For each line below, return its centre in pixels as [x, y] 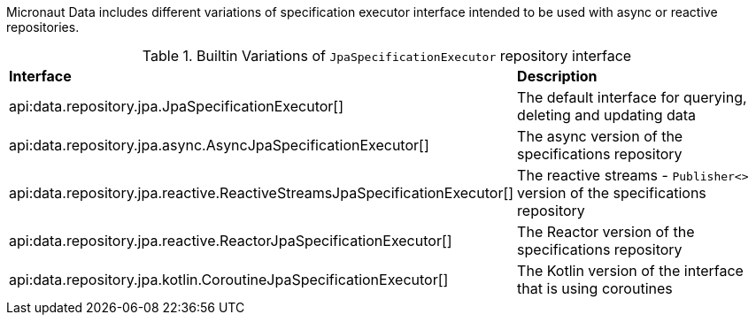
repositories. [43, 27]
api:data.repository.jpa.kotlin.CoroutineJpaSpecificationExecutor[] [229, 280]
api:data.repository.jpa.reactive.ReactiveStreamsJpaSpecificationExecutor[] [262, 193]
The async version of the [600, 136]
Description [557, 76]
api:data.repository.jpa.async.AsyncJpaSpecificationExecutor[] [219, 145]
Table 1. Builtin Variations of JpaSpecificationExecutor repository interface [387, 56]
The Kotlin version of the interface [630, 271]
